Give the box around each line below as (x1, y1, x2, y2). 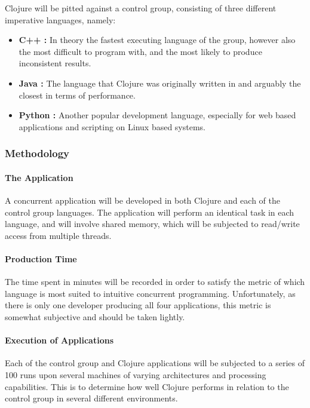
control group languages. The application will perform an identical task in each (5, 205, 294, 218)
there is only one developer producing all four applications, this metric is (5, 299, 271, 311)
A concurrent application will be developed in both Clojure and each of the (5, 194, 280, 206)
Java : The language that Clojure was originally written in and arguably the (19, 76, 301, 89)
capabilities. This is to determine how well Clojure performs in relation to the (5, 380, 289, 392)
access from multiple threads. (5, 229, 112, 241)
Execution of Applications (5, 334, 114, 346)
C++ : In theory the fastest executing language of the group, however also (19, 33, 296, 46)
